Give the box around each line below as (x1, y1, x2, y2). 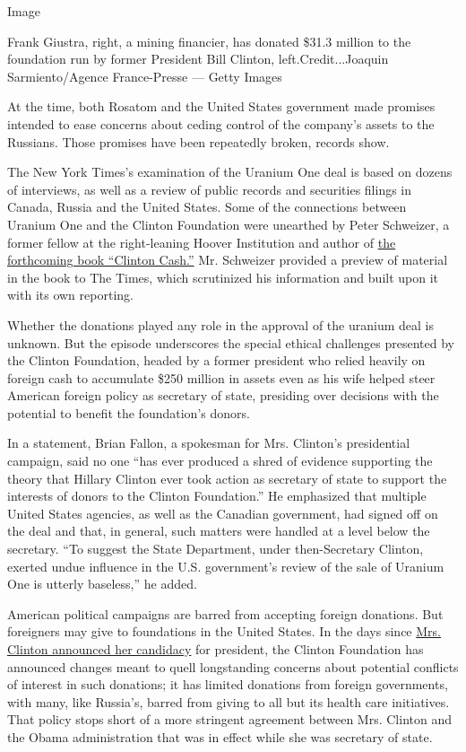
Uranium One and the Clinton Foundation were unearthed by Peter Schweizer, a (7, 214, 450, 233)
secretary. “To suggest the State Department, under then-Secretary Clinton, (7, 539, 424, 558)
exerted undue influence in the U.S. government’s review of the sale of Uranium (7, 556, 444, 575)
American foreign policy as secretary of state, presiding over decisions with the (7, 386, 439, 405)
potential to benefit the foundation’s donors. (7, 403, 250, 422)
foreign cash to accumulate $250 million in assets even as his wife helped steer (7, 368, 436, 387)
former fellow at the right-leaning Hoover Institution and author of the (7, 232, 396, 251)
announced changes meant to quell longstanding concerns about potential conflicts (7, 657, 459, 676)
